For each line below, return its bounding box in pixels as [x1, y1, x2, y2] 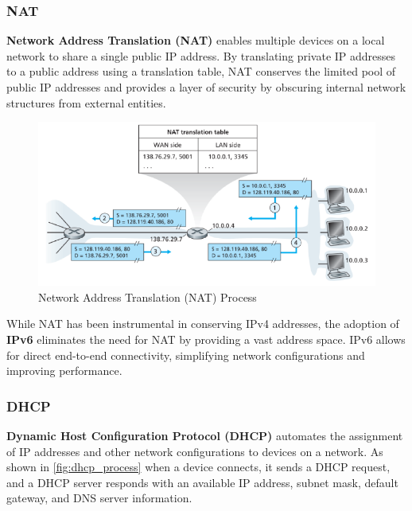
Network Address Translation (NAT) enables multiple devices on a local [6, 32, 385, 49]
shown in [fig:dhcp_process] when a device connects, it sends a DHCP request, [6, 458, 391, 475]
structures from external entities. [6, 94, 166, 111]
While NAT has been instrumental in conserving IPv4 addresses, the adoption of [6, 315, 399, 332]
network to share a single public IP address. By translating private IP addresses [6, 47, 396, 64]
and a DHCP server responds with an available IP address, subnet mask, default [6, 474, 398, 490]
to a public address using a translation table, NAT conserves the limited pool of [6, 63, 396, 80]
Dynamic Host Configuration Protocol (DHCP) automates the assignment [6, 427, 403, 443]
